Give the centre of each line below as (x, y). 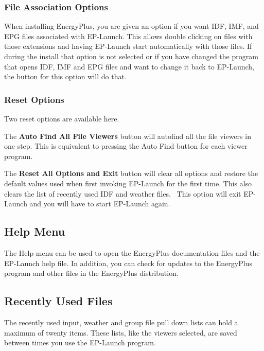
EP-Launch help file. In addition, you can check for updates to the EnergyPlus (128, 263)
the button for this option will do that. (65, 76)
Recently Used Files (58, 301)
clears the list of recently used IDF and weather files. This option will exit (123, 193)
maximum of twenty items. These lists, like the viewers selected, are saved (121, 332)
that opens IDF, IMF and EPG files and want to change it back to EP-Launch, (129, 66)
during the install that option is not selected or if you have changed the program (131, 56)
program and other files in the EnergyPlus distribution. (91, 273)
